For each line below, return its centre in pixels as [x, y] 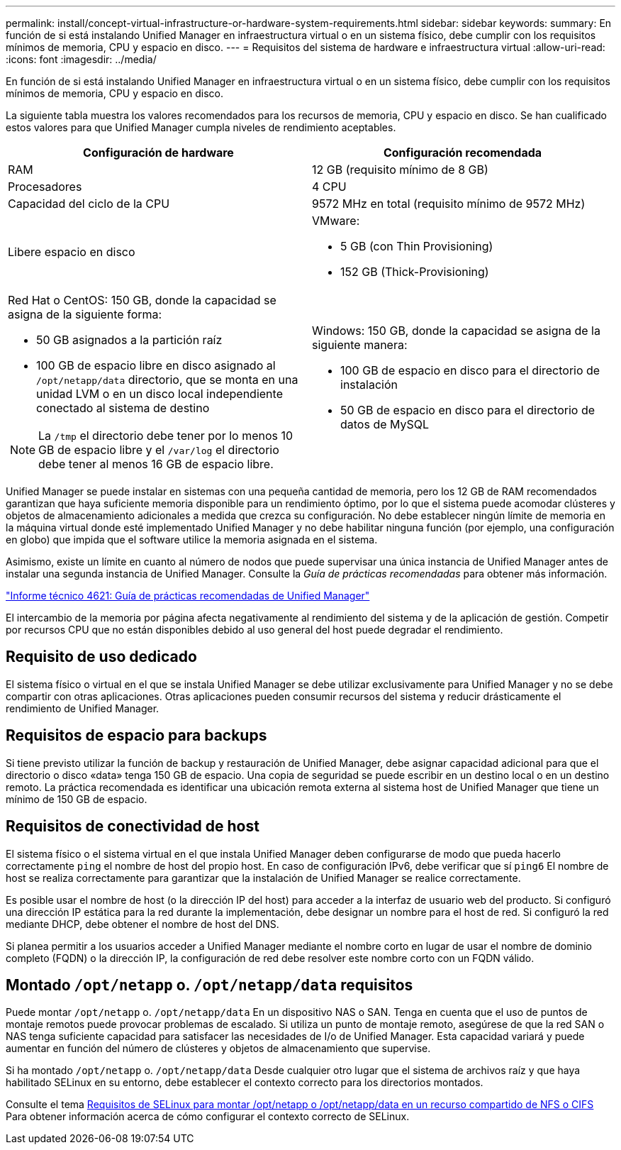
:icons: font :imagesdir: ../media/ [81, 59]
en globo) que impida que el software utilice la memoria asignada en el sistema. [192, 540]
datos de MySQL [385, 424]
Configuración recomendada [463, 153]
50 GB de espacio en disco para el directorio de [468, 410]
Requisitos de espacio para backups [136, 736]
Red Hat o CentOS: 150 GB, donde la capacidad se [142, 300]
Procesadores [45, 187]
